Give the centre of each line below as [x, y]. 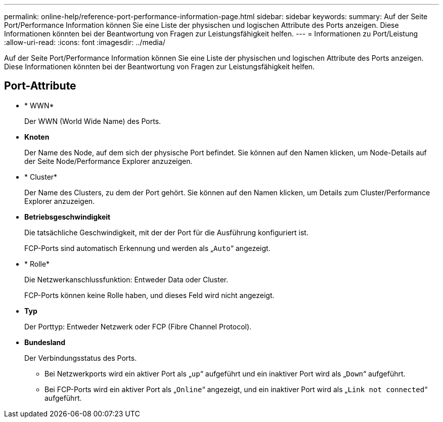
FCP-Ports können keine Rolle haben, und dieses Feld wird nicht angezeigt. [149, 295]
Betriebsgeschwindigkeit [68, 217]
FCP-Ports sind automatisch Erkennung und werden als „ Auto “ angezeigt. [147, 248]
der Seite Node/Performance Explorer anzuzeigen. [108, 161]
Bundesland [45, 342]
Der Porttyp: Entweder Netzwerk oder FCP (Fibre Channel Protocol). [138, 326]
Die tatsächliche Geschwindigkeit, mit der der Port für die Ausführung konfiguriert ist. [166, 232]
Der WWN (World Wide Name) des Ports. [93, 121]
